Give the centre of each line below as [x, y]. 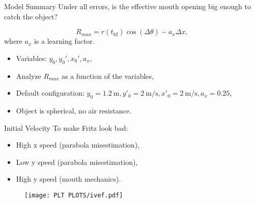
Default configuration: [50, 93]
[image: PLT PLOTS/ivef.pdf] [74, 195]
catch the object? [31, 16]
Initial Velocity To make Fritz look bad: [66, 127]
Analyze [29, 76]
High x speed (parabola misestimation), [78, 145]
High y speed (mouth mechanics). [68, 179]
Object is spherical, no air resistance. [74, 110]
